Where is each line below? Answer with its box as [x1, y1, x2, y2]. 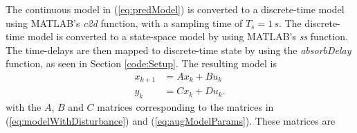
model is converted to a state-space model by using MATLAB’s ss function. [27, 29, 348, 44]
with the [6, 100, 42, 114]
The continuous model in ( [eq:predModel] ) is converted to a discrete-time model [6, 2, 345, 16]
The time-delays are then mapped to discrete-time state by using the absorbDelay [6, 42, 351, 57]
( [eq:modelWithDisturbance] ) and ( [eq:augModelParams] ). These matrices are [6, 113, 336, 127]
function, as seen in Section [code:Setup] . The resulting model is [6, 56, 277, 71]
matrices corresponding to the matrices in [97, 100, 274, 114]
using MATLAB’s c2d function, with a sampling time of [6, 15, 243, 30]
